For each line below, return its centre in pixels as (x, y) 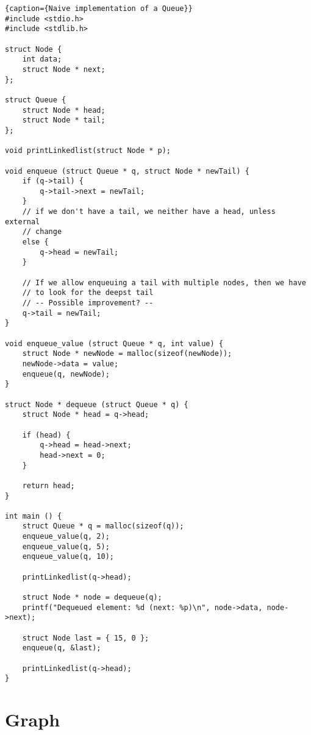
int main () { (34, 516)
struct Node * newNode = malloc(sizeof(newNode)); (127, 354)
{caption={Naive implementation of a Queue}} (99, 9)
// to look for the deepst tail (88, 293)
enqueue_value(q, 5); (66, 546)
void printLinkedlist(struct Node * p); (88, 151)
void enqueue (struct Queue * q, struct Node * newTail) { (127, 171)
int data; (42, 59)
